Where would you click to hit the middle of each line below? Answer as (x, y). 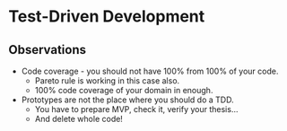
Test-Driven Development (107, 17)
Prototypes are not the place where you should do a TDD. (127, 100)
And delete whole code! (78, 119)
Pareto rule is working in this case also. (107, 81)
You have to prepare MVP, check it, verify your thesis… (136, 109)
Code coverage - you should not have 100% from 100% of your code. (150, 71)
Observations (48, 50)
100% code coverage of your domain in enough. (124, 90)
